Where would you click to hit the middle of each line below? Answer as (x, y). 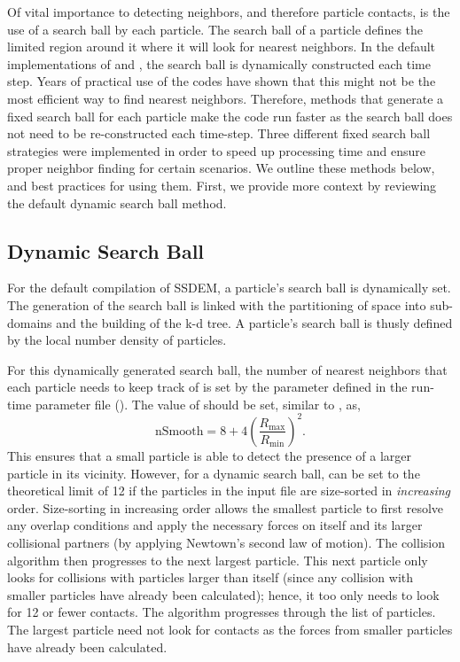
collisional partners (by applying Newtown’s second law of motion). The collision (226, 542)
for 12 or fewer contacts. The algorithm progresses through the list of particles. (222, 612)
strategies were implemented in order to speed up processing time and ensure (216, 150)
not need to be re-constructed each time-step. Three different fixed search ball (219, 133)
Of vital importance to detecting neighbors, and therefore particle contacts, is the (229, 12)
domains (30, 322)
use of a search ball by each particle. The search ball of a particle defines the (215, 29)
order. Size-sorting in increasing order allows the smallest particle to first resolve (226, 507)
